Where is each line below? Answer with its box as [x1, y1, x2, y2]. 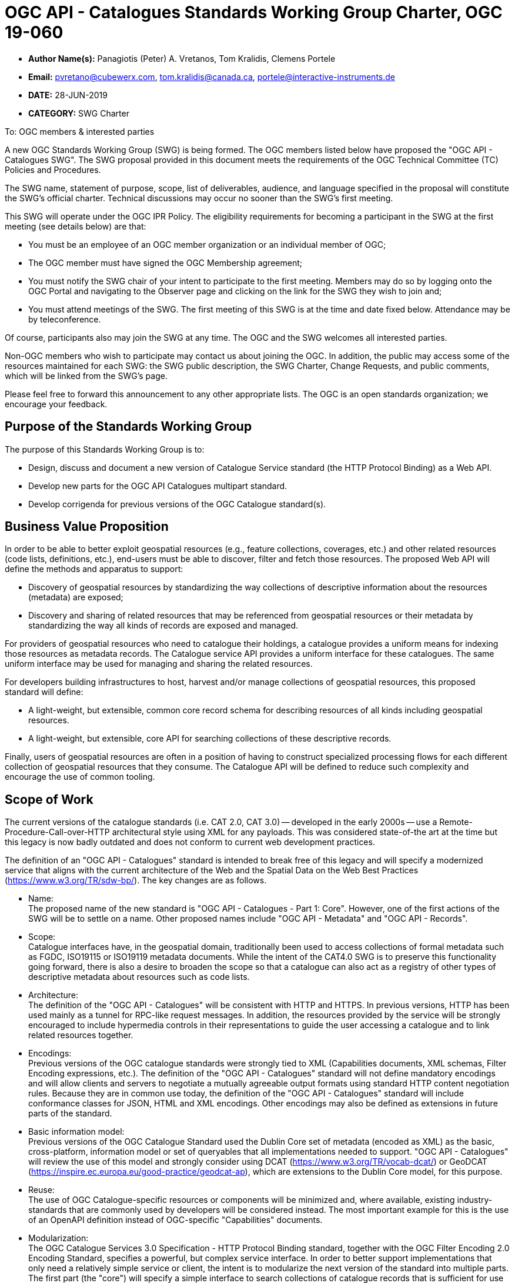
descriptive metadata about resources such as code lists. [28, 972, 250, 982]
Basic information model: [28, 1126, 125, 1137]
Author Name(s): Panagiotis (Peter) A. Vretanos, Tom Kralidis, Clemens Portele [28, 53, 336, 64]
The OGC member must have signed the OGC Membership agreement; [28, 257, 302, 268]
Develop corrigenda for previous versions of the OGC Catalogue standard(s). [28, 498, 326, 509]
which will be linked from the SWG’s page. [5, 370, 168, 381]
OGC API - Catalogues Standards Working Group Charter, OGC [5, 2, 503, 22]
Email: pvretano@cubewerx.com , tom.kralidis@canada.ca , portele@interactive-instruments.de [28, 71, 395, 82]
